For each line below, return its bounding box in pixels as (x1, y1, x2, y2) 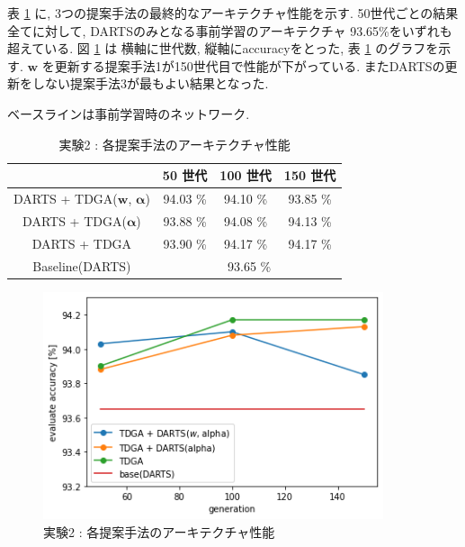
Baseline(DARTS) (32, 256, 131, 275)
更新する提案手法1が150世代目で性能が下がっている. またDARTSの (54, 56, 445, 75)
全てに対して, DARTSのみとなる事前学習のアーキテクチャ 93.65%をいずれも (7, 21, 452, 40)
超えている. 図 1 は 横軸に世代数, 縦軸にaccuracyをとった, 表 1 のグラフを (7, 39, 439, 58)
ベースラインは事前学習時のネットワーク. (7, 104, 250, 123)
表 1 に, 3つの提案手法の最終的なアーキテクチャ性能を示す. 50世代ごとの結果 (7, 4, 459, 22)
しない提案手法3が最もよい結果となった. (31, 74, 269, 93)
